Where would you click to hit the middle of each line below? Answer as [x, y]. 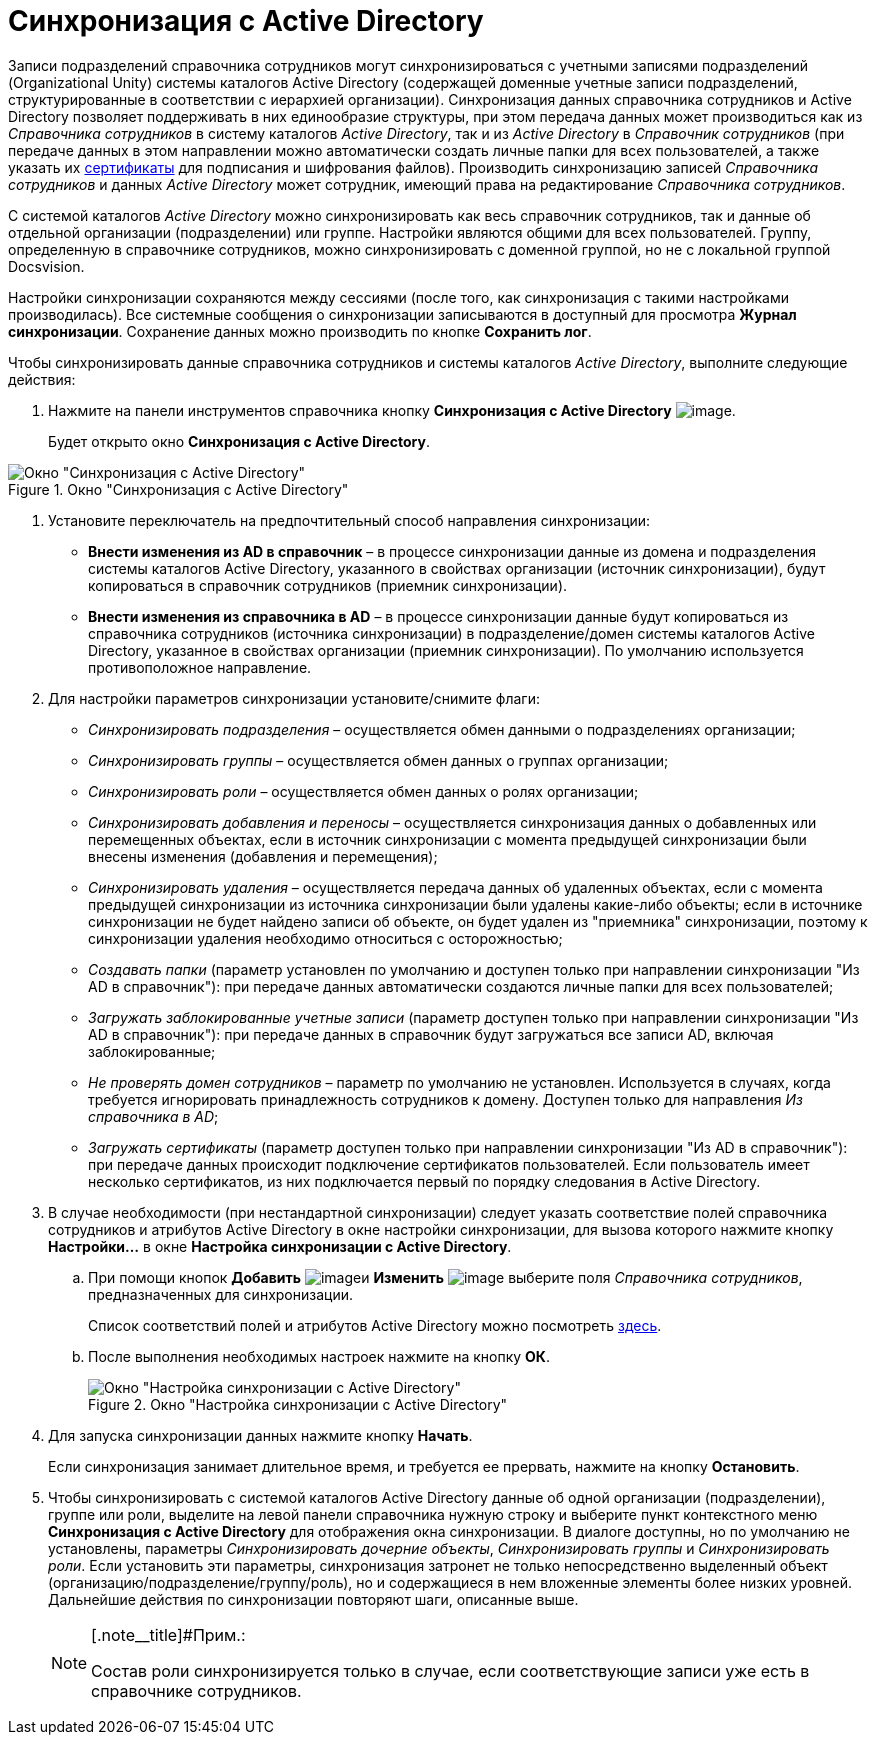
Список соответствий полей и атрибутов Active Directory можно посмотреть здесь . [375, 1325]
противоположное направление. [200, 667]
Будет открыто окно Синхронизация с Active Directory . [239, 441]
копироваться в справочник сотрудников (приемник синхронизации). [328, 585]
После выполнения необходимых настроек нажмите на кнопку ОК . [319, 1356]
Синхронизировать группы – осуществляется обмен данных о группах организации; [378, 760]
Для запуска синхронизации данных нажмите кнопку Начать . [260, 1435]
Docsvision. [46, 266]
